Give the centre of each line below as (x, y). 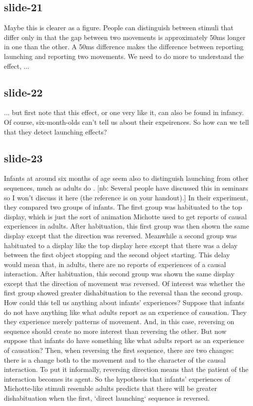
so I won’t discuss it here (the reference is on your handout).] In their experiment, (126, 197)
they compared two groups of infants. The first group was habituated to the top (123, 207)
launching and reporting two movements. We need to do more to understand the (124, 56)
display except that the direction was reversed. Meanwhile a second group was (120, 235)
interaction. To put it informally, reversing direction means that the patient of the (126, 369)
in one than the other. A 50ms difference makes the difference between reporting (124, 47)
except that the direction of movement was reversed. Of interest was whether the (125, 283)
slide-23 (23, 158)
